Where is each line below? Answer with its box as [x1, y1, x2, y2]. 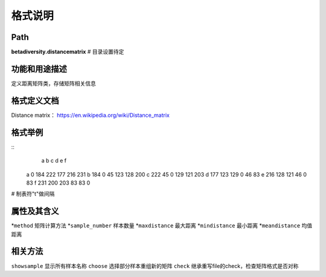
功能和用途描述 [11, 64, 67, 74]
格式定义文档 [11, 96, 59, 106]
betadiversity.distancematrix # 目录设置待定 [11, 48, 124, 56]
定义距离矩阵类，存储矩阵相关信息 [11, 79, 96, 87]
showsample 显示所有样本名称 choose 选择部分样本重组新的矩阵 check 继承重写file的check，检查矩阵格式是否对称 [11, 262, 299, 269]
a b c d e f [41, 157, 67, 165]
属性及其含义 [11, 206, 59, 217]
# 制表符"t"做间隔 [11, 191, 55, 198]
